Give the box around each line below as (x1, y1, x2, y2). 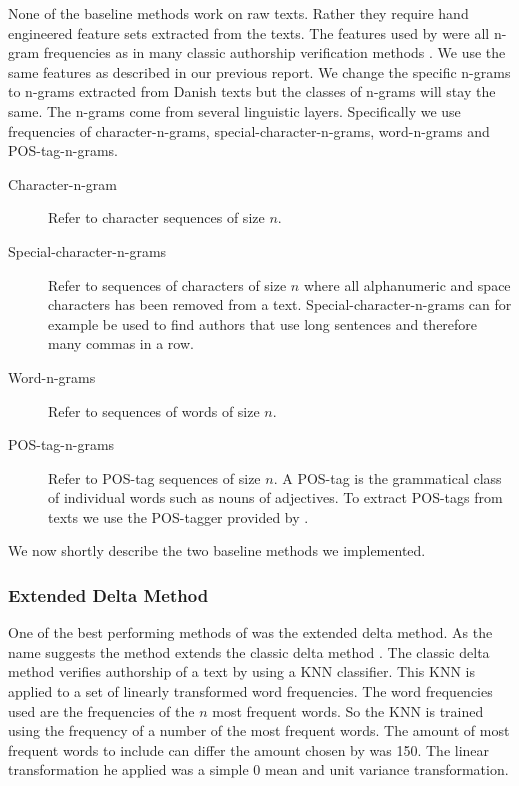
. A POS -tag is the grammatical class (273, 467, 502, 488)
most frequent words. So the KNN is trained (212, 700, 484, 721)
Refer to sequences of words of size (48, 400, 260, 421)
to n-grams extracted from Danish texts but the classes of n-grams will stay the (8, 81, 496, 102)
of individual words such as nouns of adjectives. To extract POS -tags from (48, 487, 503, 508)
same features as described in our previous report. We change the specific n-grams (8, 61, 511, 82)
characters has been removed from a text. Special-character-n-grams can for (48, 294, 512, 315)
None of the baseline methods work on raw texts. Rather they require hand (8, 3, 469, 23)
